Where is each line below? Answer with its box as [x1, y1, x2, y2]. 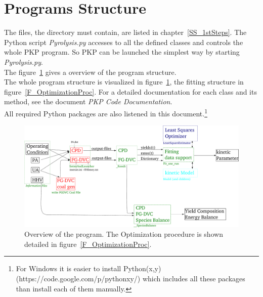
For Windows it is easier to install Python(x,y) [16, 263, 161, 274]
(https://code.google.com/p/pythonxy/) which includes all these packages [16, 273, 245, 283]
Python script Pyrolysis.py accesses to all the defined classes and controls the [4, 36, 243, 47]
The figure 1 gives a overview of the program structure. [4, 66, 177, 77]
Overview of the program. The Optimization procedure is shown [24, 229, 224, 239]
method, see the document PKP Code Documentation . [4, 96, 172, 107]
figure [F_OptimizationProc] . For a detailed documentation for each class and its [4, 86, 257, 97]
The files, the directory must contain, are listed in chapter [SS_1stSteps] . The [4, 27, 247, 37]
